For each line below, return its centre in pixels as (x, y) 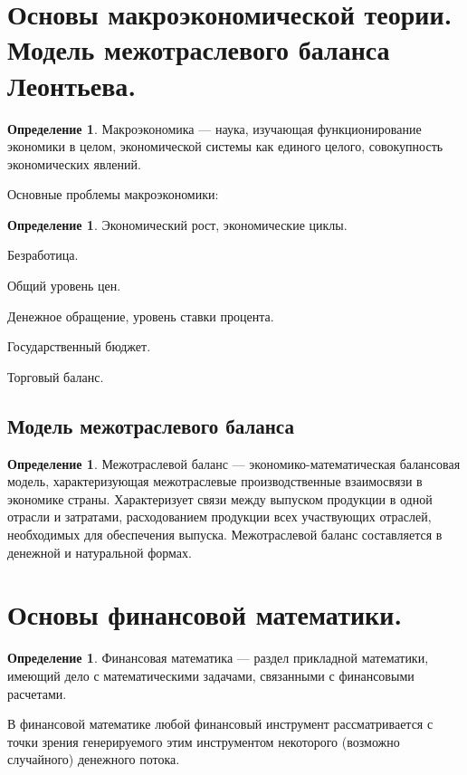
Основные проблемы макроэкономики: (113, 194)
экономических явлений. (74, 163)
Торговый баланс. (56, 376)
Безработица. (43, 255)
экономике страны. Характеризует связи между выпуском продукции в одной (220, 498)
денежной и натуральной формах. (100, 552)
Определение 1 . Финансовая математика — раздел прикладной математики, (218, 658)
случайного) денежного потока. (94, 759)
